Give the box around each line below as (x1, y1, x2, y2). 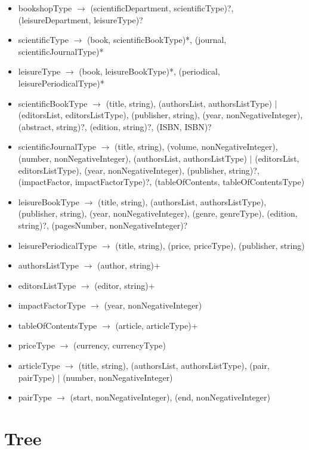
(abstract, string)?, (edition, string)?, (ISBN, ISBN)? (18, 120, 212, 132)
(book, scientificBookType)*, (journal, (86, 33, 227, 46)
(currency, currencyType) (73, 339, 166, 352)
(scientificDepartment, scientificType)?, (90, 2, 234, 14)
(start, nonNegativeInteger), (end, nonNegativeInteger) (70, 391, 270, 403)
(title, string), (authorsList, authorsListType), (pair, (78, 359, 270, 372)
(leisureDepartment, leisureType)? (18, 13, 143, 26)
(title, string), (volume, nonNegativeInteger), (115, 140, 278, 153)
